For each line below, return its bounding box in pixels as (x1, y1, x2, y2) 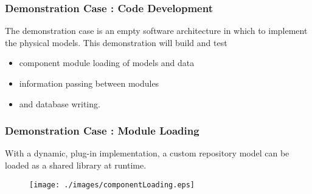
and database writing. (19, 97, 100, 110)
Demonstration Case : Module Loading (5, 123, 199, 138)
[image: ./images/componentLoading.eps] (29, 180, 195, 189)
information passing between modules (19, 77, 159, 89)
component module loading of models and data (19, 56, 195, 69)
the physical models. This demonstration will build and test (5, 36, 227, 48)
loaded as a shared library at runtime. (5, 159, 147, 171)
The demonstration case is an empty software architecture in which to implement (5, 24, 308, 37)
